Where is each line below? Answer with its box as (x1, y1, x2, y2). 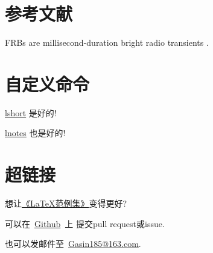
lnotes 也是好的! (5, 126, 66, 139)
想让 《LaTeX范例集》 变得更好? (5, 197, 127, 210)
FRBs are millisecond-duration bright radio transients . (5, 36, 209, 49)
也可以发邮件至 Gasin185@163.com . (5, 237, 141, 250)
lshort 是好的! (5, 106, 57, 119)
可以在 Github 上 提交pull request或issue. (5, 217, 165, 230)
